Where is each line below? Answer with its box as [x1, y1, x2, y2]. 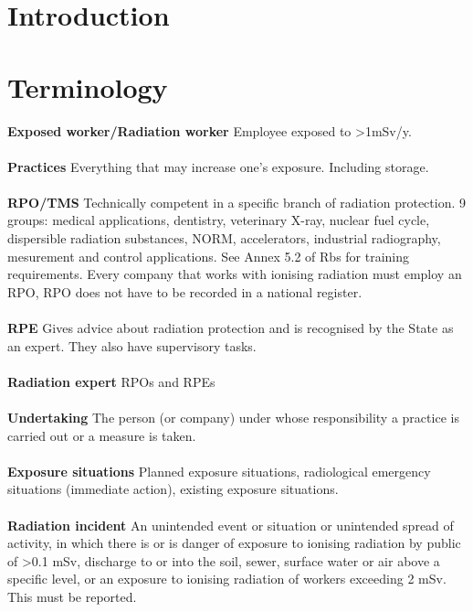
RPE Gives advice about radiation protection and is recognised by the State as [7, 318, 454, 338]
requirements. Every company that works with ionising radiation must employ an [7, 264, 462, 284]
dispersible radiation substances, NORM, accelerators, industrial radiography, [7, 229, 441, 248]
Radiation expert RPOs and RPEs [7, 371, 215, 391]
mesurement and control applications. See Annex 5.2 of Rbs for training [7, 246, 410, 265]
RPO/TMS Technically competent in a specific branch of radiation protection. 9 [7, 192, 466, 211]
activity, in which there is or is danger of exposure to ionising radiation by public [7, 533, 461, 553]
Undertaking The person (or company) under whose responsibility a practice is [7, 408, 459, 426]
